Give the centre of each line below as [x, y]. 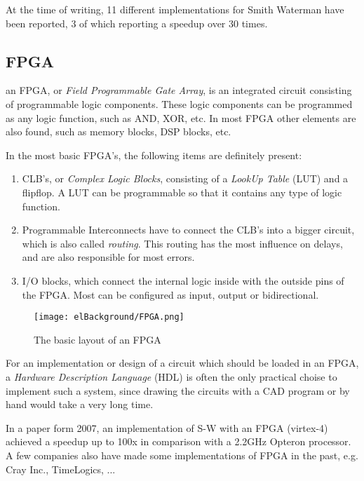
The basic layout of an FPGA [97, 339]
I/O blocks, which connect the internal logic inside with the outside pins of [183, 280]
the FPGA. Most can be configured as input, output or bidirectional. [170, 294]
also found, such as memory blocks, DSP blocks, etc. [119, 131]
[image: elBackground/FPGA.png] [109, 317]
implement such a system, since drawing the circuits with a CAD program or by [178, 390]
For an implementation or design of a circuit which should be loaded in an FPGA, [182, 363]
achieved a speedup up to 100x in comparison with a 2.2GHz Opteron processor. [178, 441]
